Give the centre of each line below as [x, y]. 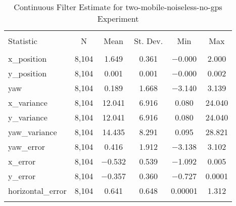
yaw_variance [33, 132]
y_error [22, 176]
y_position [28, 73]
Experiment [118, 18]
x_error [22, 161]
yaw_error [27, 147]
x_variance [28, 102]
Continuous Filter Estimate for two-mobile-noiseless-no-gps [118, 7]
